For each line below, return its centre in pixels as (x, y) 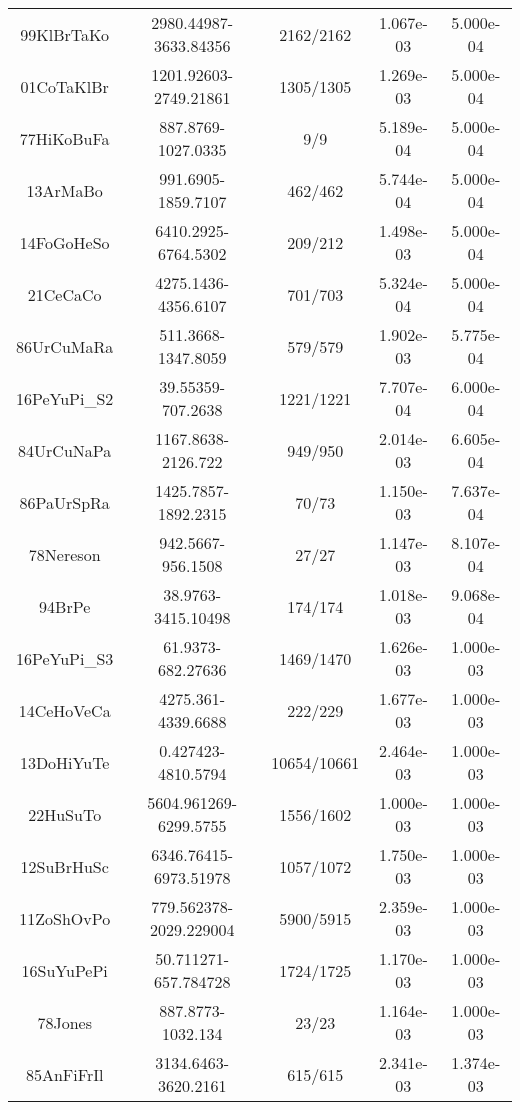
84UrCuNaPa (65, 450)
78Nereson (64, 554)
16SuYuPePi (64, 970)
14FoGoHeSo (64, 242)
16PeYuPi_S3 (65, 658)
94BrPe (65, 606)
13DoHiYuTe (64, 762)
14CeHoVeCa (64, 710)
